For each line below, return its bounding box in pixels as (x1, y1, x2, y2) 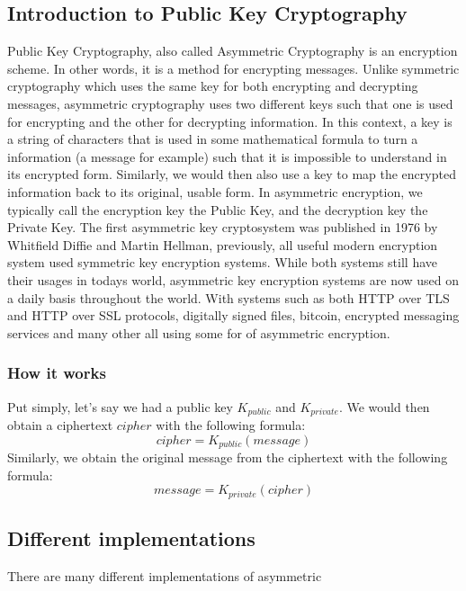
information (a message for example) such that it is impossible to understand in (7, 147, 447, 166)
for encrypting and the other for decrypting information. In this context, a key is (7, 112, 453, 130)
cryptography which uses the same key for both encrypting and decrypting (7, 76, 418, 95)
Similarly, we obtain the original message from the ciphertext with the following (7, 448, 448, 467)
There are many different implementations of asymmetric (7, 566, 322, 585)
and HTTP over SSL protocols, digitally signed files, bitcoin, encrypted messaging (7, 306, 460, 325)
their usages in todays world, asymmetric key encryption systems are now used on (7, 270, 460, 289)
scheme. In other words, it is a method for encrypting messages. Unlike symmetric (7, 58, 460, 77)
